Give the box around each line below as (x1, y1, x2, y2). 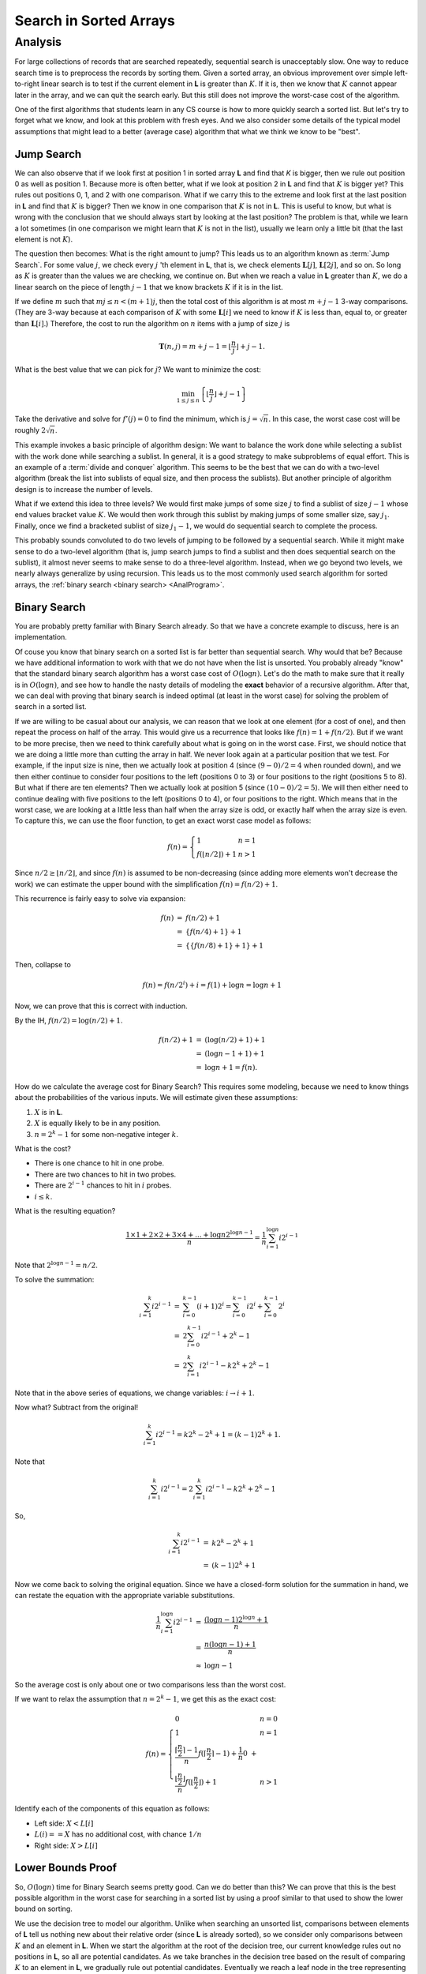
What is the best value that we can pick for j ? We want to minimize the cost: (14, 364, 262, 374)
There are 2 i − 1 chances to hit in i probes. (34, 1180, 172, 1190)
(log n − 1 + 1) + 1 (204, 1049, 265, 1058)
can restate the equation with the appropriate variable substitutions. (14, 1591, 235, 1601)
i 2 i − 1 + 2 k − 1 (201, 1330, 251, 1341)
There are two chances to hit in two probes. (34, 1169, 177, 1179)
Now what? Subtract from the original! (14, 1402, 138, 1413)
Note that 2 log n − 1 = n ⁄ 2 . (14, 1259, 98, 1270)
